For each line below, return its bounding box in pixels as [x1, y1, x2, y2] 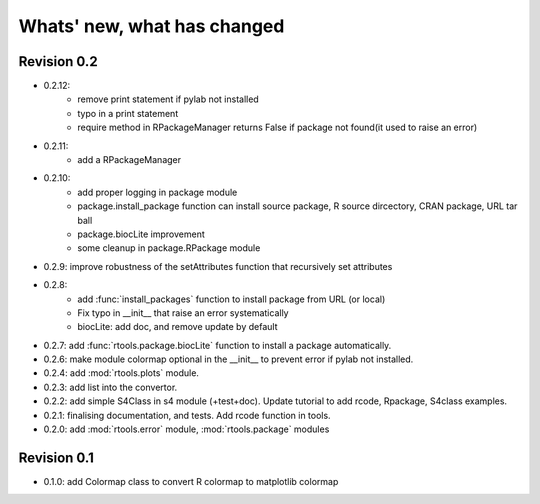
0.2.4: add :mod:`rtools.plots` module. [43, 367, 200, 379]
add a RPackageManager [77, 154, 182, 166]
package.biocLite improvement [77, 228, 205, 240]
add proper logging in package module [77, 186, 238, 198]
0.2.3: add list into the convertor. [43, 381, 178, 393]
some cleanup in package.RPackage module [77, 242, 261, 254]
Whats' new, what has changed [18, 15, 285, 37]
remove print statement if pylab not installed [77, 93, 259, 105]
